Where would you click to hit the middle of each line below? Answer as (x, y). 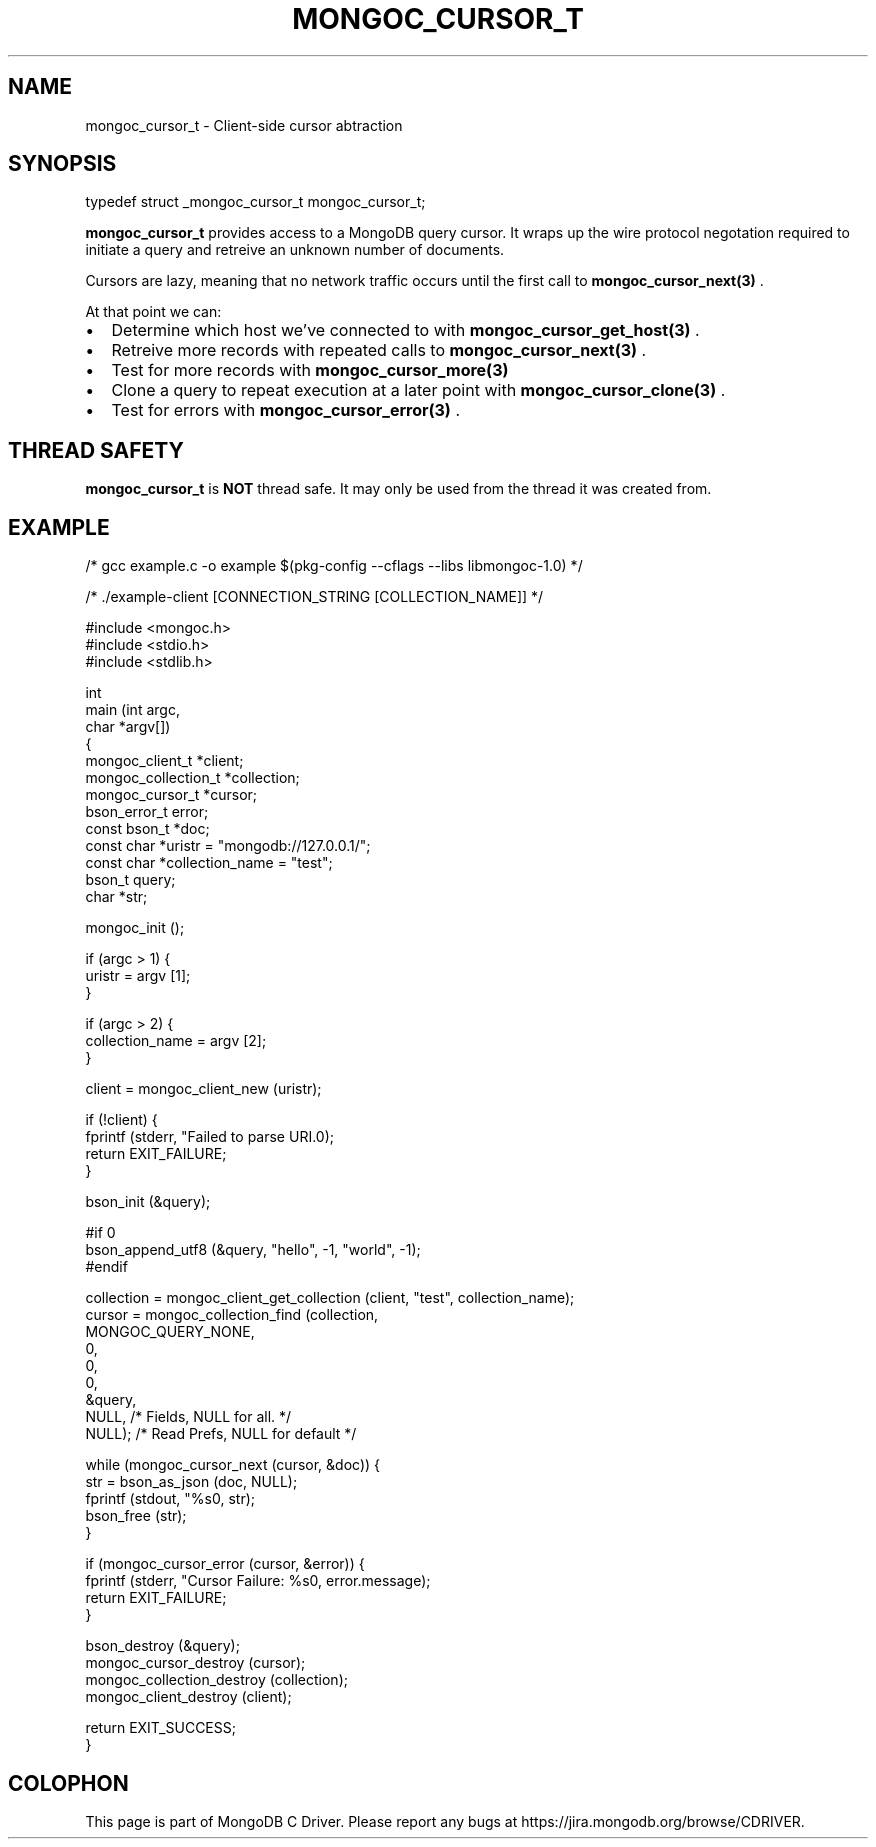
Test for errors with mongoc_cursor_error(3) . (286, 410)
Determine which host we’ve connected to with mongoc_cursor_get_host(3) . (405, 330)
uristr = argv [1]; (138, 976)
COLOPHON (68, 1783)
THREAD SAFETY (96, 450)
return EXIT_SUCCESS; (160, 1728)
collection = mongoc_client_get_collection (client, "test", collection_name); (330, 1298)
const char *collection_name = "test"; (209, 863)
